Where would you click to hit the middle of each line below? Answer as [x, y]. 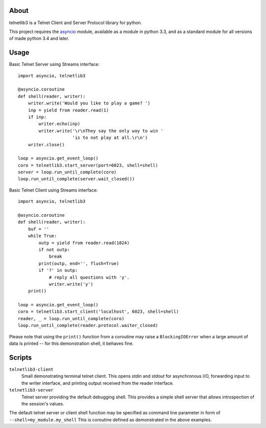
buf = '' [38, 229]
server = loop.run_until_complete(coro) [67, 172]
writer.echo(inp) [60, 124]
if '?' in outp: [58, 270]
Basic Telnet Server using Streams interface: [54, 65]
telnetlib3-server [31, 390]
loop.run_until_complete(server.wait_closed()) [76, 179]
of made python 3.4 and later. [39, 38]
